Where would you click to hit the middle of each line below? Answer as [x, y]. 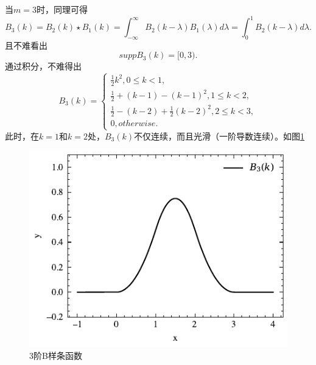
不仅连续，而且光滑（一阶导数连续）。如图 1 [219, 136]
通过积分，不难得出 [43, 66]
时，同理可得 [62, 9]
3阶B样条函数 [56, 356]
